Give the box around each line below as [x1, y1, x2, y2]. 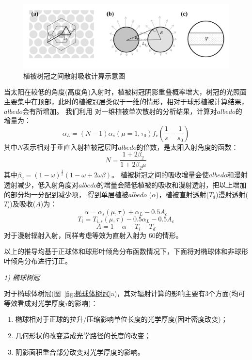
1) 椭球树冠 [4, 272, 40, 282]
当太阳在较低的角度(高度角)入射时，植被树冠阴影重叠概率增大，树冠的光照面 [4, 87, 247, 97]
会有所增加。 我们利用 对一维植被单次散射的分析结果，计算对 [22, 106, 217, 116]
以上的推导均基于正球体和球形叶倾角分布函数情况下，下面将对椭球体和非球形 [4, 246, 248, 256]
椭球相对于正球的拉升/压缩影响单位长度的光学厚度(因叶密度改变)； [15, 314, 228, 324]
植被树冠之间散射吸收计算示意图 [23, 70, 125, 80]
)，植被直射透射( [156, 189, 209, 199]
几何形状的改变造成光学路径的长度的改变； [15, 330, 151, 340]
